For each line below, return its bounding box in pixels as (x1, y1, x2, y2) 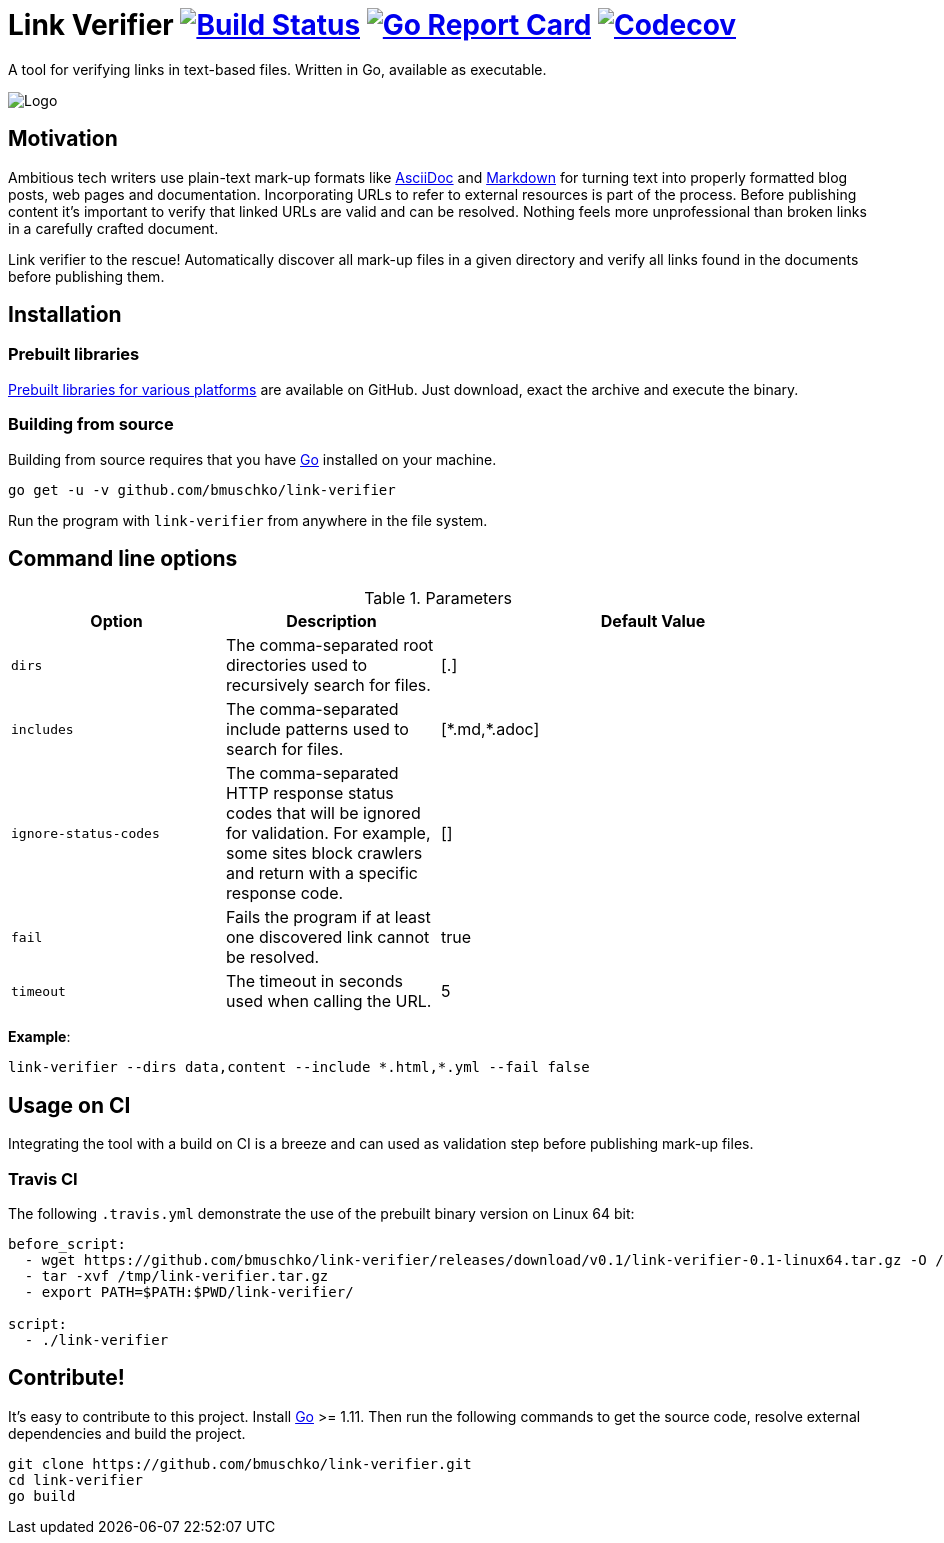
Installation (8, 302, 122, 328)
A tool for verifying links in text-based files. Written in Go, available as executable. (8, 60, 547, 78)
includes (11, 721, 74, 737)
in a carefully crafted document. (8, 219, 219, 237)
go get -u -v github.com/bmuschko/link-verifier (8, 481, 396, 498)
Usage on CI (8, 1092, 131, 1118)
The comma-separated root (226, 635, 434, 656)
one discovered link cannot (226, 927, 430, 948)
